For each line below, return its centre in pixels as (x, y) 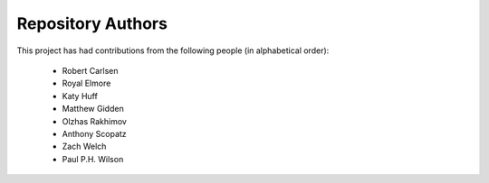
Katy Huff (80, 96)
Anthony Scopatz (94, 133)
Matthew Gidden (93, 109)
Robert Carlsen (90, 70)
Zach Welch (84, 146)
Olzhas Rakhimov (94, 121)
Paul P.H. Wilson (93, 159)
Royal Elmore (86, 83)
